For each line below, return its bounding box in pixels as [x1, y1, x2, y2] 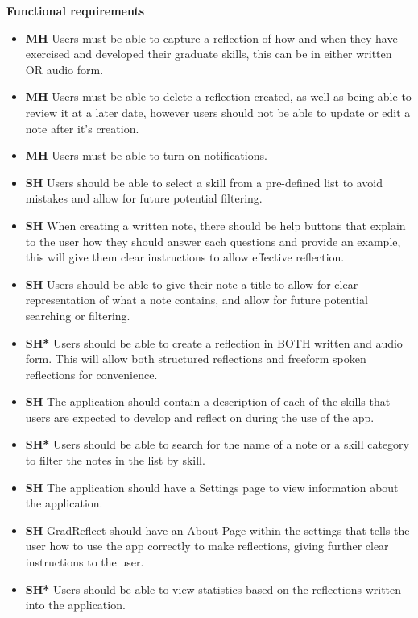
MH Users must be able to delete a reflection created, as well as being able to [25, 88, 412, 105]
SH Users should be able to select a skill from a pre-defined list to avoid [25, 173, 383, 190]
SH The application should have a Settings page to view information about [25, 478, 399, 495]
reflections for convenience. [25, 365, 158, 382]
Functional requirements [6, 2, 145, 19]
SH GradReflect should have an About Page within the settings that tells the [25, 521, 410, 538]
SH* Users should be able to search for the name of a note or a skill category [25, 436, 409, 453]
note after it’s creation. [25, 119, 139, 136]
